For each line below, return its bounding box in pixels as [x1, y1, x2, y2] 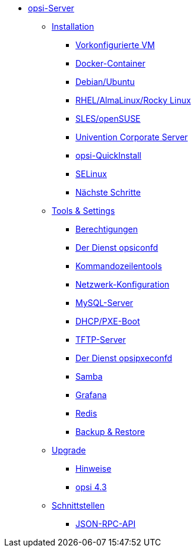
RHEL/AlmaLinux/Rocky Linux [75, 95, 191, 105]
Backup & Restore [75, 427, 145, 437]
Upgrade [52, 445, 86, 455]
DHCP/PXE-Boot [75, 316, 140, 326]
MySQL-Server [75, 298, 134, 308]
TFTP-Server [75, 335, 126, 345]
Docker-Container [75, 58, 146, 68]
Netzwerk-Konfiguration [75, 279, 170, 289]
